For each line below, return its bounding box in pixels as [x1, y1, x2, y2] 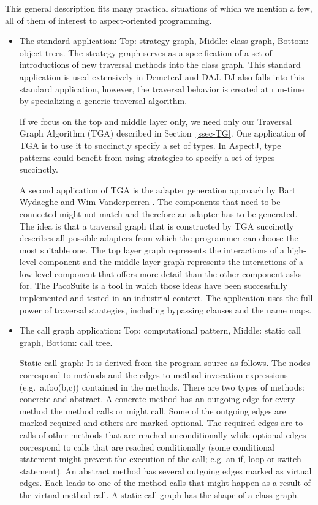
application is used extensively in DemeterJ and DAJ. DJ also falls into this [19, 70, 305, 83]
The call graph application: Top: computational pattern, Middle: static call [19, 324, 301, 337]
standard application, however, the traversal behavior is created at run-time [19, 82, 304, 95]
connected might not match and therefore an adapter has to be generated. [19, 207, 298, 220]
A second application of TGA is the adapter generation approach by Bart [19, 183, 296, 196]
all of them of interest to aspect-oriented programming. [5, 13, 212, 26]
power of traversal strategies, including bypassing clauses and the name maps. [19, 303, 312, 316]
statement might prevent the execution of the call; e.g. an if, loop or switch [19, 452, 301, 465]
